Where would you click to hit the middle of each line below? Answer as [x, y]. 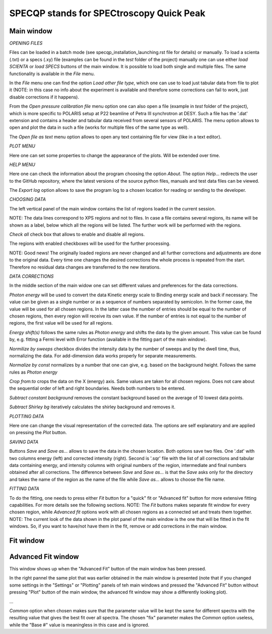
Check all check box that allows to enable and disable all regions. [77, 234]
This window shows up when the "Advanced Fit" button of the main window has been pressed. [108, 569]
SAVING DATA [24, 442]
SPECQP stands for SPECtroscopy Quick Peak [107, 13]
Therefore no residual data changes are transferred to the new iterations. [85, 267]
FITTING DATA [24, 489]
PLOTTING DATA [27, 416]
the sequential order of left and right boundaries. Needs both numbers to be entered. [97, 388]
